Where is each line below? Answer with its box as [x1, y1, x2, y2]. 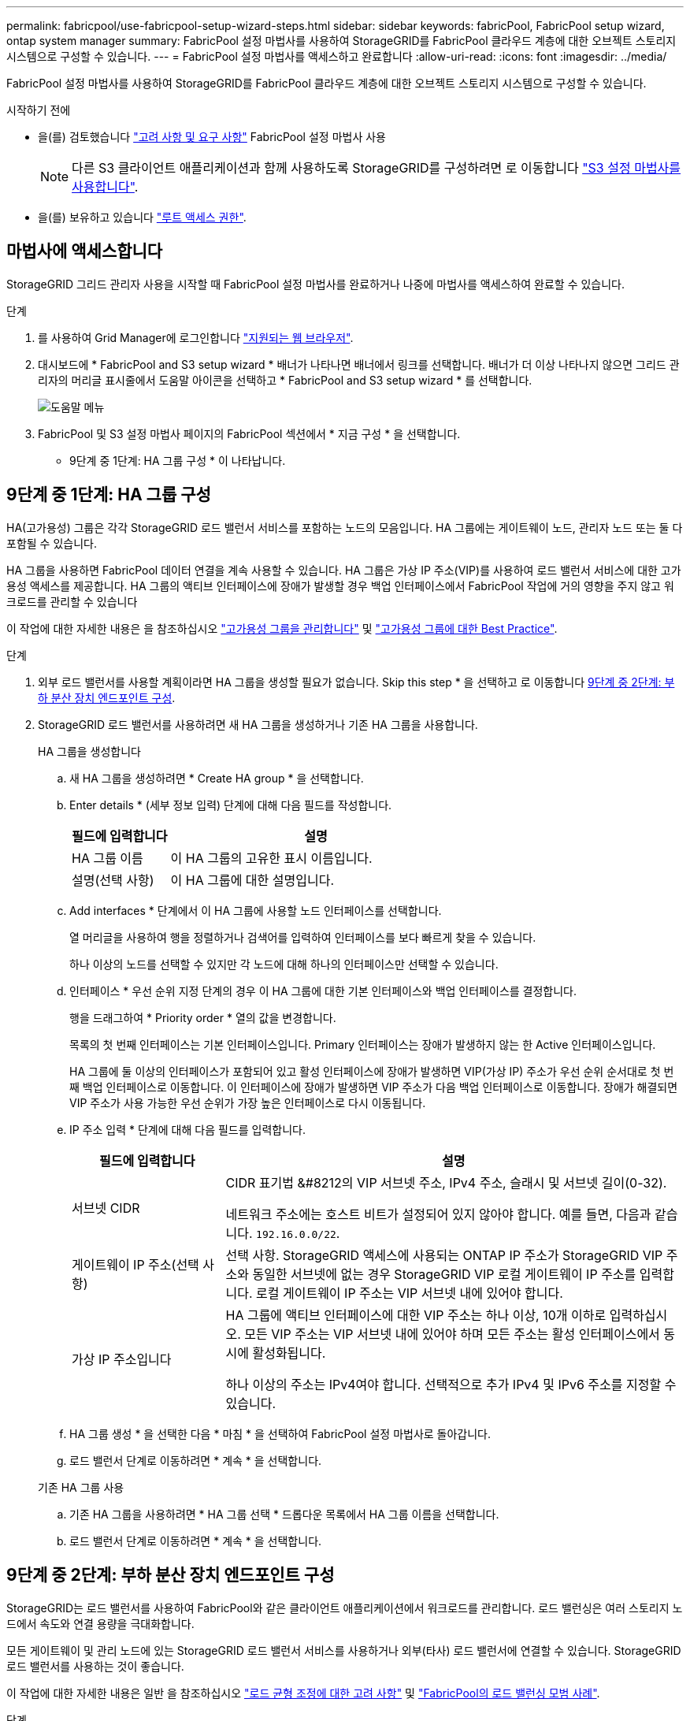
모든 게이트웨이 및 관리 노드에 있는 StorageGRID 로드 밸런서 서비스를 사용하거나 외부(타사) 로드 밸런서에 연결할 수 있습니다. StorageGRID [6, 1643, 681, 1657]
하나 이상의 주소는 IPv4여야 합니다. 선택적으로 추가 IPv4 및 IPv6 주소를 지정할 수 [225, 1376, 677, 1392]
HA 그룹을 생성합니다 [38, 744, 141, 758]
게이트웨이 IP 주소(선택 [72, 1256, 199, 1273]
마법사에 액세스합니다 [6, 241, 163, 262]
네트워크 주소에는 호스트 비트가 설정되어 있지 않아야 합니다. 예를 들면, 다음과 [225, 1206, 651, 1222]
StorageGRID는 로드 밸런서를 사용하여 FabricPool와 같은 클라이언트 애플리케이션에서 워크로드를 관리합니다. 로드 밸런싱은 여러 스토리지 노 [6, 1600, 683, 1615]
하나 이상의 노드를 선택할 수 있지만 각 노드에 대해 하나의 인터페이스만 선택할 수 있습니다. [69, 957, 499, 971]
